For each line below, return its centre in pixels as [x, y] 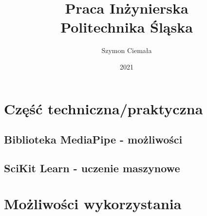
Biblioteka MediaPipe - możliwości [93, 139]
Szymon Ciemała [127, 50]
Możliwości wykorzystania [93, 204]
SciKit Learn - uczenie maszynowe [92, 168]
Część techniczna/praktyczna [103, 108]
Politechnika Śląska [127, 27]
